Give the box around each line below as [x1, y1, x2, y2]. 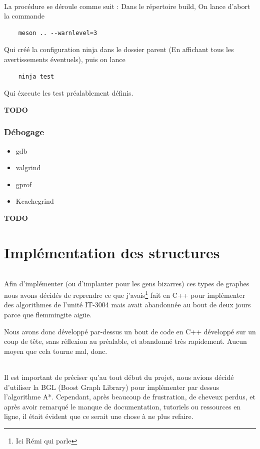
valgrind [15, 162, 41, 173]
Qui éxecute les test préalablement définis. [4, 88, 133, 98]
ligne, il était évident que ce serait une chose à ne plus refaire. [4, 411, 193, 421]
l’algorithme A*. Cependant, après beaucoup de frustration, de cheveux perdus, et [4, 391, 255, 402]
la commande [4, 11, 44, 21]
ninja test [18, 73, 54, 80]
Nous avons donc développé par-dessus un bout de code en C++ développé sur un [4, 326, 256, 336]
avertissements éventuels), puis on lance [4, 54, 125, 64]
